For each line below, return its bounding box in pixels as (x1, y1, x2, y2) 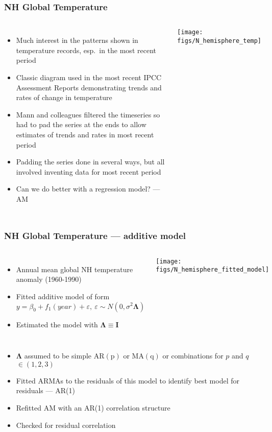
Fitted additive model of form (16, 291, 110, 301)
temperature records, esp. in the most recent (16, 44, 156, 55)
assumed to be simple (24, 350, 92, 361)
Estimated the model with (16, 319, 98, 329)
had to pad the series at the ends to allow (16, 119, 146, 130)
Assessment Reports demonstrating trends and (16, 82, 162, 92)
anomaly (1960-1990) (16, 274, 82, 284)
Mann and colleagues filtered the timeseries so (16, 109, 160, 119)
